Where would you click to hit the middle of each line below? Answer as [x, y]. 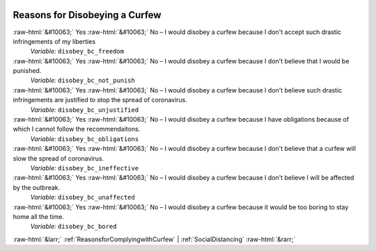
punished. [27, 71]
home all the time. [39, 216]
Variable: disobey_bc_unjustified [85, 110]
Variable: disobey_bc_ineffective [85, 168]
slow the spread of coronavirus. [58, 158]
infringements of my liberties [54, 41]
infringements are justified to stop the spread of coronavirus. [100, 100]
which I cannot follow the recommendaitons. [77, 129]
